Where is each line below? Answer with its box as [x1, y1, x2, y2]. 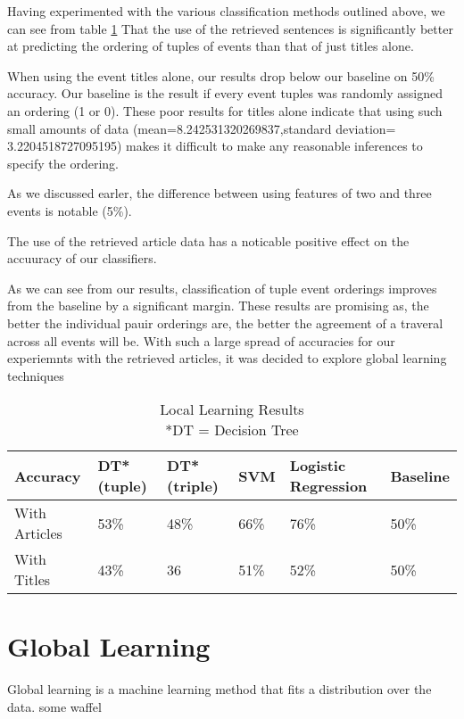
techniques [7, 366, 64, 384]
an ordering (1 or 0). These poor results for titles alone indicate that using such [7, 101, 443, 120]
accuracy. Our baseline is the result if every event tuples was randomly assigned [7, 84, 443, 103]
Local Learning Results [160, 399, 304, 420]
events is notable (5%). [7, 201, 132, 219]
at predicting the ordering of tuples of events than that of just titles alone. [7, 37, 414, 55]
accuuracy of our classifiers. [7, 249, 157, 268]
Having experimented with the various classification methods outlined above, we [7, 2, 445, 20]
